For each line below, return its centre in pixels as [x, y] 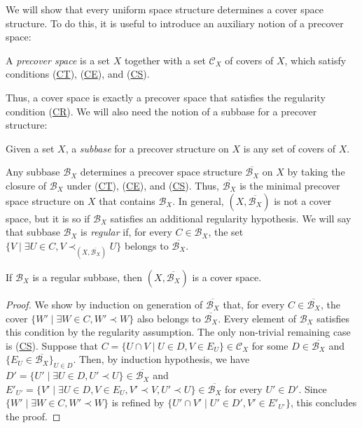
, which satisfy [315, 60]
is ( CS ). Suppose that [52, 345]
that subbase [33, 232]
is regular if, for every [126, 232]
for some [270, 345]
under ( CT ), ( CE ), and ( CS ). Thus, [143, 185]
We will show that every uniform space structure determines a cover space [165, 9]
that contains [127, 200]
